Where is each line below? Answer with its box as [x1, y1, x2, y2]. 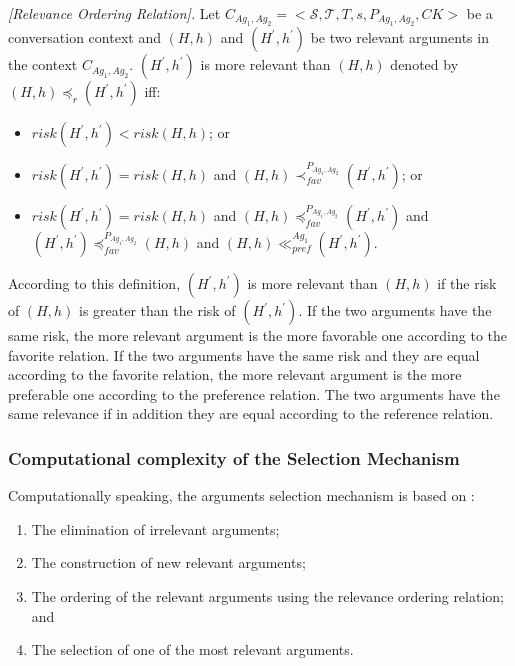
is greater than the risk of [79, 300, 236, 321]
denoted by [390, 54, 459, 75]
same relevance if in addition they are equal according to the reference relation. [8, 403, 494, 424]
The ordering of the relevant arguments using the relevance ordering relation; [31, 585, 504, 606]
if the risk [437, 273, 497, 294]
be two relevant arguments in [310, 27, 489, 48]
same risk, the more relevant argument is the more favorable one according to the [8, 325, 507, 346]
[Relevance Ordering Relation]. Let [8, 3, 221, 23]
